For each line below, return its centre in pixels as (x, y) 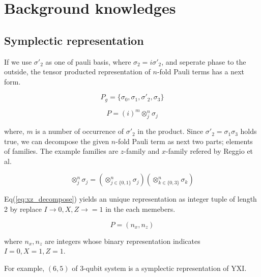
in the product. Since (170, 131)
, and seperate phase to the (204, 61)
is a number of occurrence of (79, 131)
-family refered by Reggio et (210, 151)
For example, (24, 268)
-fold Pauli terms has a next (200, 72)
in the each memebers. (140, 209)
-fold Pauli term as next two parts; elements (184, 141)
